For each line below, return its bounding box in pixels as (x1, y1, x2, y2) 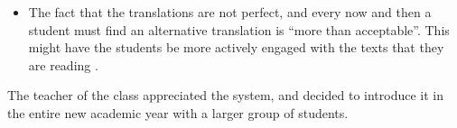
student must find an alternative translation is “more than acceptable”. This (28, 20, 450, 39)
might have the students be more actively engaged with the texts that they (28, 38, 444, 57)
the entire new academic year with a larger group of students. (7, 103, 349, 122)
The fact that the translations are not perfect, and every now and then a (28, 3, 432, 21)
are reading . (28, 55, 98, 74)
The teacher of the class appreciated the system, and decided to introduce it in (7, 86, 443, 105)
